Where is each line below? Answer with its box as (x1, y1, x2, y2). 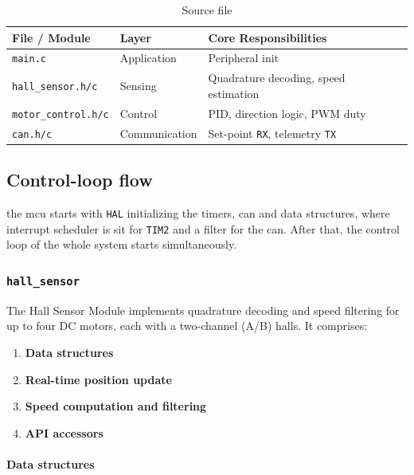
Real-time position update (25, 371, 172, 387)
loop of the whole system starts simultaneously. (6, 236, 237, 253)
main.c (12, 53, 46, 65)
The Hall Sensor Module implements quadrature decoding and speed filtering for (6, 301, 400, 318)
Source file (182, 2, 232, 18)
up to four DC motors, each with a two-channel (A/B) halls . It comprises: (6, 317, 368, 334)
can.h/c (12, 128, 53, 140)
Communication (119, 124, 197, 141)
